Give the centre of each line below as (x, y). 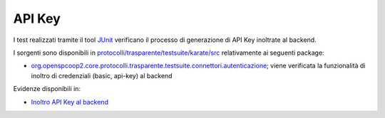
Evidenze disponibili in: (47, 89)
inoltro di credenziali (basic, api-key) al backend (102, 75)
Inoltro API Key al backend (70, 102)
